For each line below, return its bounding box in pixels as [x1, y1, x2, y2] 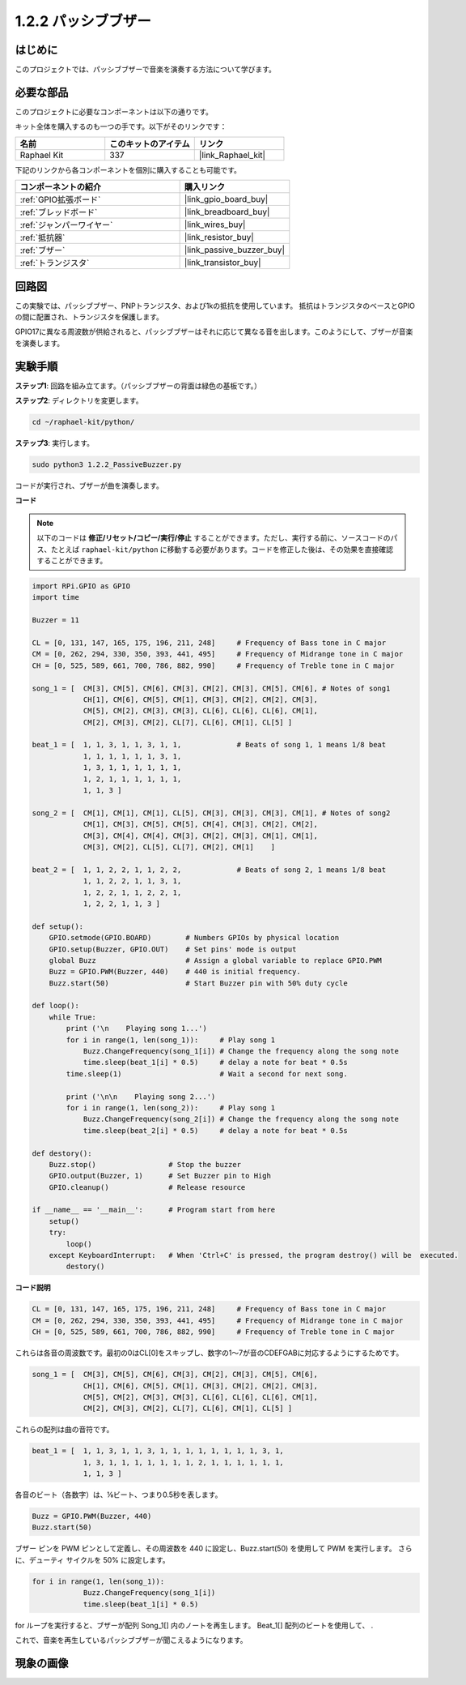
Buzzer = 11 [32, 616, 80, 625]
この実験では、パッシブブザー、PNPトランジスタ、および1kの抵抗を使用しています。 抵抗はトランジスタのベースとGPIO [15, 301, 416, 310]
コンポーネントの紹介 [19, 182, 101, 193]
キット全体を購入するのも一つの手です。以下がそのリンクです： [15, 122, 227, 131]
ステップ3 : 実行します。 [15, 438, 95, 448]
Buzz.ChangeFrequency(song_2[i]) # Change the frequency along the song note [83, 1114, 400, 1124]
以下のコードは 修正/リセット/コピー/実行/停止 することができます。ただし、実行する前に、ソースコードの [36, 533, 392, 543]
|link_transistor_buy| [184, 257, 262, 268]
